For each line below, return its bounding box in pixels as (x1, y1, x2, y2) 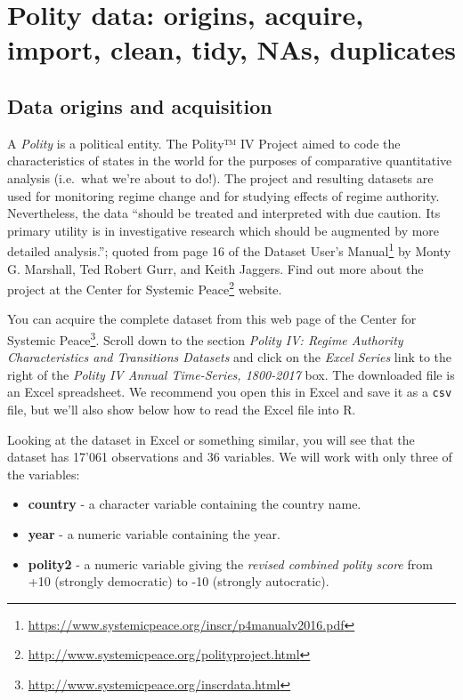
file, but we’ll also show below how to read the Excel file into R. (7, 400, 356, 419)
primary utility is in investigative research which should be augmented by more (7, 221, 440, 239)
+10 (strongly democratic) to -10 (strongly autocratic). (28, 572, 329, 591)
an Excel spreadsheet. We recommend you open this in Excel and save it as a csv (7, 382, 452, 401)
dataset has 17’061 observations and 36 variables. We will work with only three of (7, 447, 452, 466)
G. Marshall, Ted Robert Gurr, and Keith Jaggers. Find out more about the (7, 259, 424, 278)
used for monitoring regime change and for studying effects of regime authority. (7, 186, 440, 205)
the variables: (7, 464, 80, 483)
